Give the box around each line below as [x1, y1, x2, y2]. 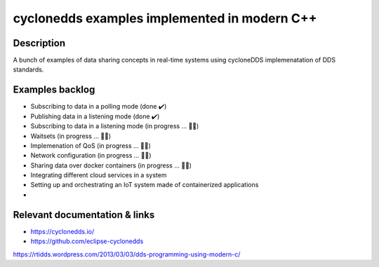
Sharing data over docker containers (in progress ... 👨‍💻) [30, 161, 192, 170]
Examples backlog [13, 84, 95, 96]
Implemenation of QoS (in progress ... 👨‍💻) [30, 141, 151, 150]
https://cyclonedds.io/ [30, 227, 95, 235]
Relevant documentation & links [13, 209, 155, 221]
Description [13, 37, 66, 49]
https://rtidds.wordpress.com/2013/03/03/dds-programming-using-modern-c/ [13, 249, 241, 259]
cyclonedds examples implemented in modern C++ [13, 11, 317, 26]
